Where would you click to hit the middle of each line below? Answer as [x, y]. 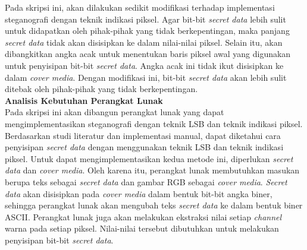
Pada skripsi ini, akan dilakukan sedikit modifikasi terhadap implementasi [140, 7]
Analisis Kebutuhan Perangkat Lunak [84, 100]
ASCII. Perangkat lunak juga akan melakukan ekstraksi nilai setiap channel [143, 216]
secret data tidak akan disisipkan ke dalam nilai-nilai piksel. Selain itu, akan [144, 42]
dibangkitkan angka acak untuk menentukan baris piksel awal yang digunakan [148, 54]
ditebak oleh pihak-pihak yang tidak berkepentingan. [101, 89]
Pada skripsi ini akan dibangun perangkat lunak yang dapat [115, 112]
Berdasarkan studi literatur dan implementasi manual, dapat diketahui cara [143, 135]
